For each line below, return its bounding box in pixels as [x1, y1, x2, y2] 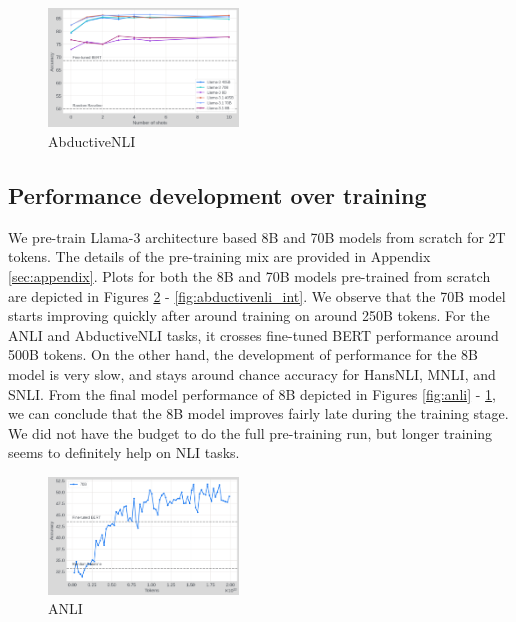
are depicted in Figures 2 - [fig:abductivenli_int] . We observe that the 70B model [8, 285, 506, 306]
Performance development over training [8, 179, 427, 210]
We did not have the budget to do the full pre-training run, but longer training [8, 422, 493, 443]
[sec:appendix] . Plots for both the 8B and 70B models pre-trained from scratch [8, 265, 491, 286]
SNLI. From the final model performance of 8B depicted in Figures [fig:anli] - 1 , [8, 383, 496, 404]
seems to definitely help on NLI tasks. [8, 442, 240, 463]
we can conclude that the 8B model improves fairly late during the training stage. [8, 403, 509, 424]
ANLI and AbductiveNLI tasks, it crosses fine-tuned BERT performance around [8, 324, 499, 345]
